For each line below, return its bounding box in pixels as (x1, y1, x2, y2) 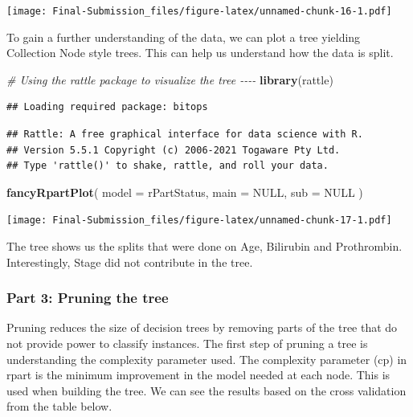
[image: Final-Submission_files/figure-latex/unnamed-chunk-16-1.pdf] (6, 6, 392, 17)
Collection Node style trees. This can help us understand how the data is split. (6, 44, 394, 61)
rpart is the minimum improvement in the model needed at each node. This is (6, 366, 391, 383)
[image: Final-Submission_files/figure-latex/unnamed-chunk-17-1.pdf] (6, 215, 392, 227)
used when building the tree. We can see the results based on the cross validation (6, 382, 407, 399)
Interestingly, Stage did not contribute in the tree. (6, 253, 253, 270)
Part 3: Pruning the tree (6, 288, 169, 308)
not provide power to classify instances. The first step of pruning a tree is (6, 335, 368, 352)
